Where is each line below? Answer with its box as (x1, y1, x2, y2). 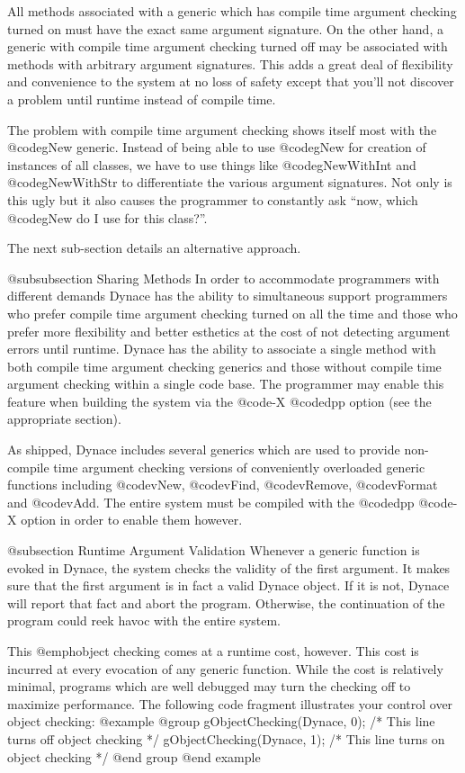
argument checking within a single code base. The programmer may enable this (7, 374, 444, 393)
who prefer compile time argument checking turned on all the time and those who (7, 303, 458, 322)
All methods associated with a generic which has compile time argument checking (7, 2, 457, 20)
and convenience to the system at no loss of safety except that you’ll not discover (7, 72, 454, 91)
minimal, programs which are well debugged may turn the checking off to (7, 677, 411, 696)
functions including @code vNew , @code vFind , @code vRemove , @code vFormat (7, 475, 438, 494)
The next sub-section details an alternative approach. (7, 238, 301, 257)
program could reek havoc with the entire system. (7, 611, 282, 630)
